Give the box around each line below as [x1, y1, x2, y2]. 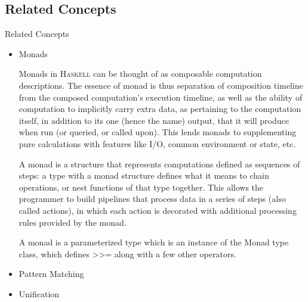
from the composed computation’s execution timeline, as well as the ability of [19, 91, 303, 103]
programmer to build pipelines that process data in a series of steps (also [19, 192, 286, 205]
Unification [19, 287, 60, 300]
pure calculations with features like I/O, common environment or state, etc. [19, 137, 296, 150]
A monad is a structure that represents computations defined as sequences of [19, 157, 300, 170]
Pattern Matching [19, 267, 84, 280]
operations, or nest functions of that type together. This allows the [19, 180, 264, 193]
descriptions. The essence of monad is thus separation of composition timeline [19, 79, 303, 91]
